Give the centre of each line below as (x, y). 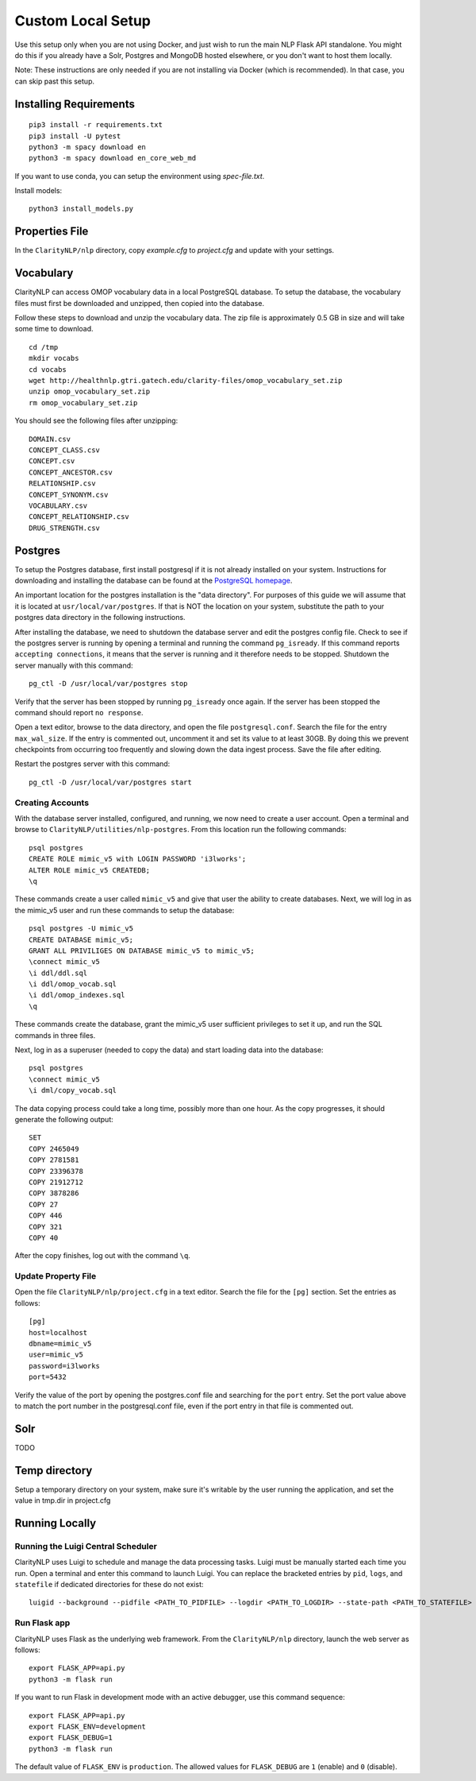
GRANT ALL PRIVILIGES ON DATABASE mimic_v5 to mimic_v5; (142, 951)
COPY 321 (46, 1227)
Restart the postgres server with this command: (92, 764)
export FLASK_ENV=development (88, 1726)
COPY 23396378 (56, 1171)
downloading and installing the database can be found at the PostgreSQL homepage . (154, 581)
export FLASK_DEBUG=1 (71, 1738)
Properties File (52, 232)
